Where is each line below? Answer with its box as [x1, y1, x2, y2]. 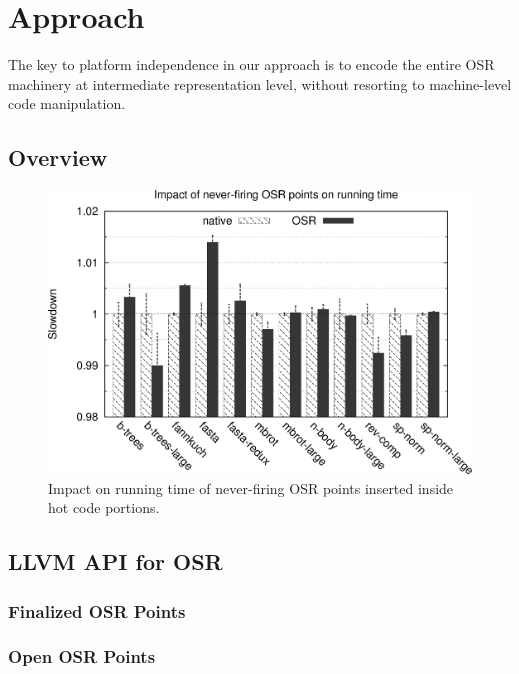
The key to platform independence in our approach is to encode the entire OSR [8, 54, 495, 75]
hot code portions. [48, 497, 160, 518]
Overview [8, 142, 108, 173]
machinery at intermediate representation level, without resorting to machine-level [8, 73, 512, 94]
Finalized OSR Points [8, 598, 186, 623]
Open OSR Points [8, 644, 156, 669]
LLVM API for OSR [8, 546, 223, 577]
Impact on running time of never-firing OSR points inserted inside [48, 477, 454, 498]
